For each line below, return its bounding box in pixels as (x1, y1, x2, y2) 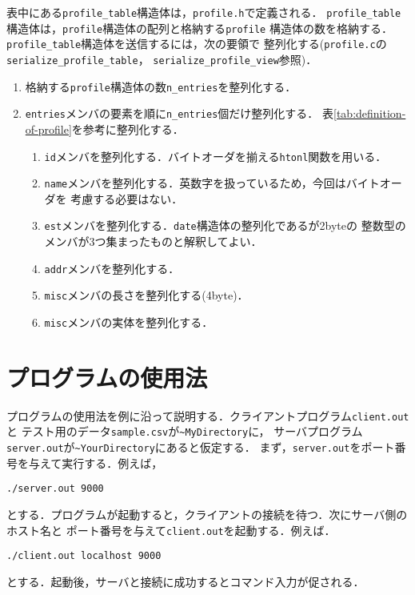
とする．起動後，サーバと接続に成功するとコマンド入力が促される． (6, 573, 365, 589)
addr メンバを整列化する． (44, 259, 180, 276)
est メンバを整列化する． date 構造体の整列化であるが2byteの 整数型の (44, 217, 406, 234)
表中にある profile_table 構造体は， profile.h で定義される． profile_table (6, 4, 401, 20)
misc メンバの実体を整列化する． (44, 314, 213, 330)
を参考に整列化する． (71, 120, 184, 137)
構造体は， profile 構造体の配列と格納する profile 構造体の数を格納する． (6, 19, 393, 36)
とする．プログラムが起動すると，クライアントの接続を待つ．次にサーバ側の (6, 506, 408, 522)
